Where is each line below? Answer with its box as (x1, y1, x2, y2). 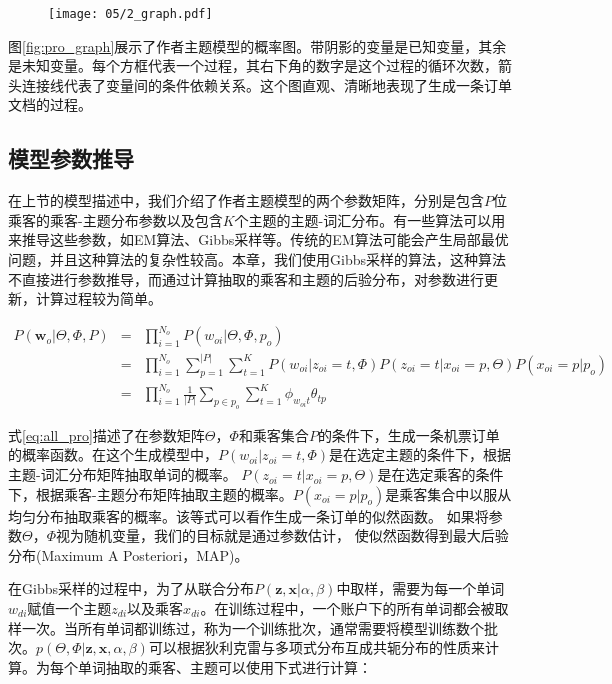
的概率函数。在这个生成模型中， (8, 444, 218, 465)
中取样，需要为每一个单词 (336, 578, 505, 599)
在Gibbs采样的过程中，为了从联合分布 (8, 578, 254, 599)
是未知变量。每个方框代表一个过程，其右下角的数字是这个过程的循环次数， (8, 55, 498, 76)
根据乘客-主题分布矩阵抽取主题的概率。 (35, 483, 293, 504)
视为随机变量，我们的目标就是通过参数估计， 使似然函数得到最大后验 (56, 525, 509, 546)
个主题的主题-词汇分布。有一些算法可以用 (234, 209, 506, 230)
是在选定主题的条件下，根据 (329, 444, 512, 465)
